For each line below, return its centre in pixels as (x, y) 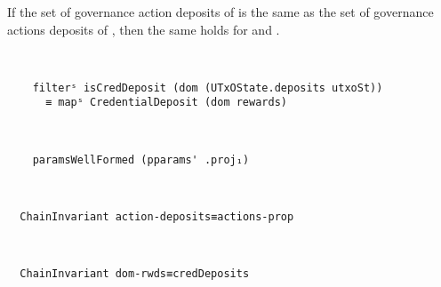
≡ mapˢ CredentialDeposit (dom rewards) (166, 103)
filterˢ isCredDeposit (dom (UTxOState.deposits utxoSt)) (208, 88)
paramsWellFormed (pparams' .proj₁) (141, 159)
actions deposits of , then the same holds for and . (144, 29)
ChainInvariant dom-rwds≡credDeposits (135, 274)
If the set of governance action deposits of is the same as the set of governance (220, 12)
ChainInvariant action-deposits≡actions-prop (157, 216)
